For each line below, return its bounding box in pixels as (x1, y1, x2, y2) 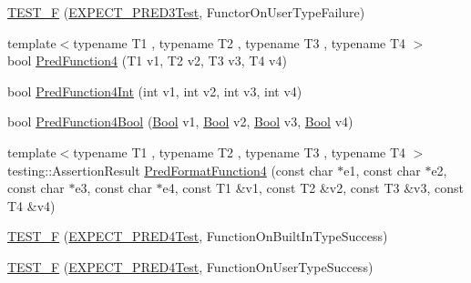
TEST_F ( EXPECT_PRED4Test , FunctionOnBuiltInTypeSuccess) (7, 227, 388, 246)
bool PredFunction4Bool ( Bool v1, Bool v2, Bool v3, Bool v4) (7, 112, 353, 131)
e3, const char (75, 178, 152, 197)
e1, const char (343, 160, 421, 179)
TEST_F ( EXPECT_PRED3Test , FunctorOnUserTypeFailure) (7, 3, 365, 21)
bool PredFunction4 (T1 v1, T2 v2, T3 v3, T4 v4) (7, 51, 287, 70)
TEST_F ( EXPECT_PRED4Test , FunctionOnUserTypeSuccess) (7, 257, 374, 276)
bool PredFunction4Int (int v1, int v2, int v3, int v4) (7, 81, 302, 100)
